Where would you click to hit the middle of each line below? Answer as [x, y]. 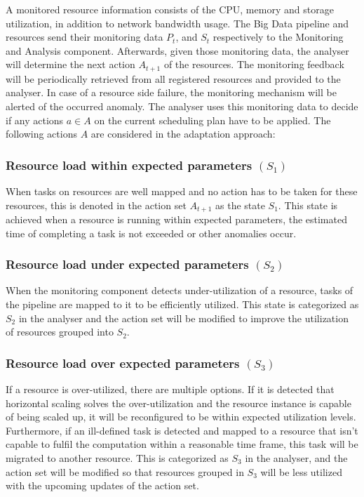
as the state [240, 205]
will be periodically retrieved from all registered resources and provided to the [173, 78]
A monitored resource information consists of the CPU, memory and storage [170, 9]
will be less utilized [301, 471]
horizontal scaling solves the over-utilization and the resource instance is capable [178, 403]
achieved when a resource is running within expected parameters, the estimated [176, 219]
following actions [41, 134]
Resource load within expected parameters [129, 165]
